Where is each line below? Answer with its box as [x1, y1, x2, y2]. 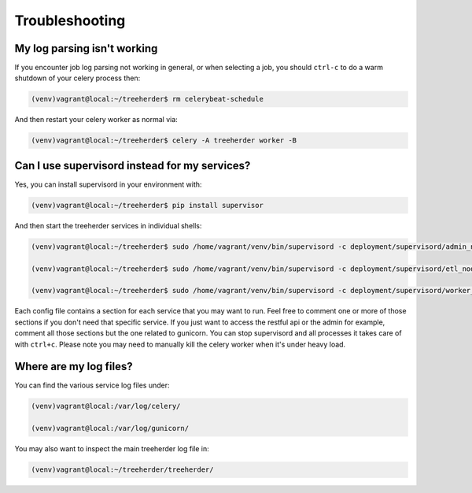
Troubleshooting [14, 12, 126, 29]
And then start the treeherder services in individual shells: [14, 221, 202, 230]
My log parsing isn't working [14, 42, 158, 55]
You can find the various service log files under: [14, 380, 170, 390]
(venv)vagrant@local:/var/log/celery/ [31, 402, 181, 411]
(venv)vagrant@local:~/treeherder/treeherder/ [31, 465, 214, 474]
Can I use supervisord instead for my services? [14, 158, 251, 172]
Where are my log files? [14, 360, 133, 373]
